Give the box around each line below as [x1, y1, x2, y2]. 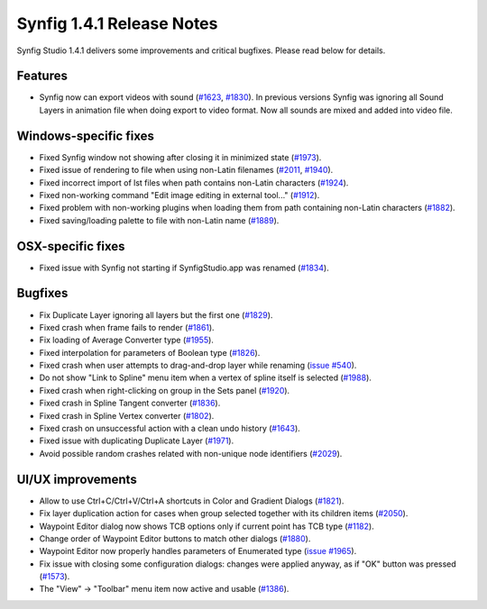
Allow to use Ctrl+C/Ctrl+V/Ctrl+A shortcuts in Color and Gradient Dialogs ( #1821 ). [39, 495, 345, 506]
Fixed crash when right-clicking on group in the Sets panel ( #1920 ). [39, 385, 290, 395]
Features [16, 68, 68, 84]
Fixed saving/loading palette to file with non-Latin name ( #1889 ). [39, 214, 280, 225]
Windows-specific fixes [16, 128, 155, 143]
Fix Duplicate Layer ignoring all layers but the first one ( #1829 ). [39, 309, 273, 320]
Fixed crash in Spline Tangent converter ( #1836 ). [39, 397, 221, 409]
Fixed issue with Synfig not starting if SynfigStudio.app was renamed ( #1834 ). [39, 262, 329, 273]
